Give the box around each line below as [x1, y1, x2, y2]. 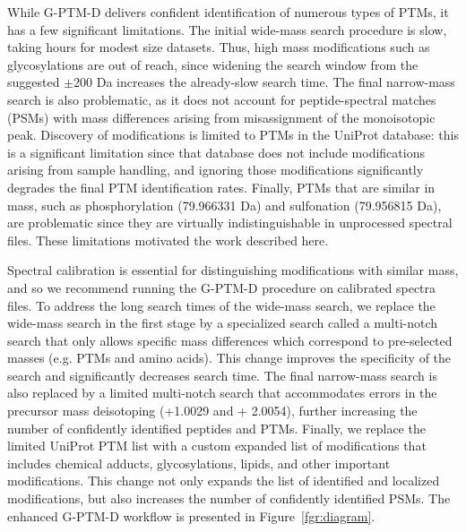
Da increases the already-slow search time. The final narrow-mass [96, 73, 455, 91]
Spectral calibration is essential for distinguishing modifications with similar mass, [7, 261, 459, 279]
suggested [7, 73, 60, 91]
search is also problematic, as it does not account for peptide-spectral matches [7, 90, 436, 108]
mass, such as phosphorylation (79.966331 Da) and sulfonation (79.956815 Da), [7, 195, 442, 214]
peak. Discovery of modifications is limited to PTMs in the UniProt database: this [7, 125, 459, 144]
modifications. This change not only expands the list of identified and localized [7, 471, 440, 490]
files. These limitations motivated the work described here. [7, 230, 329, 249]
